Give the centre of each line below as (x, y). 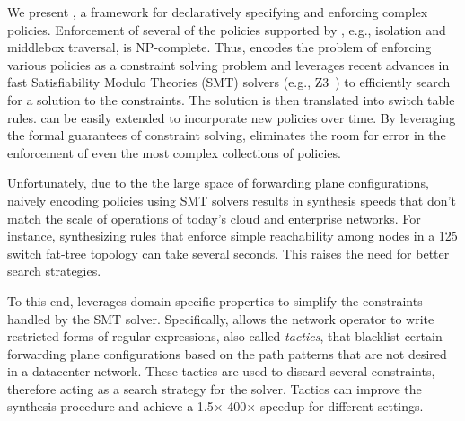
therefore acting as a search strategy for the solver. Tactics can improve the (215, 388)
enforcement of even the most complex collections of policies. (174, 152)
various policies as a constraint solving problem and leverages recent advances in (228, 64)
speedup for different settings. (342, 406)
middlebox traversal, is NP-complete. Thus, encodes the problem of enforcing (219, 47)
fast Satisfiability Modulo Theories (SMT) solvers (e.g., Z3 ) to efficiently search (229, 82)
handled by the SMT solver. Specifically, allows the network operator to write (221, 318)
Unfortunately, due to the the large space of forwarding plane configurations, (218, 183)
